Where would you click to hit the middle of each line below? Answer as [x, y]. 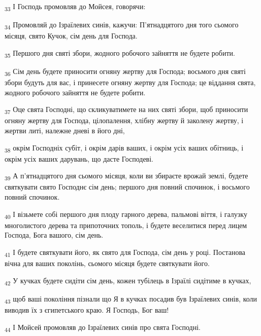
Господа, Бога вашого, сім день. [54, 235]
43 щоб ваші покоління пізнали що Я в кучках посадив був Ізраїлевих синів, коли [131, 299]
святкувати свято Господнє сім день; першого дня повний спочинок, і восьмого [127, 187]
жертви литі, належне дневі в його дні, [65, 130]
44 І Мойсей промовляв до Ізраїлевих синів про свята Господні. [103, 327]
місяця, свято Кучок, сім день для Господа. [71, 36]
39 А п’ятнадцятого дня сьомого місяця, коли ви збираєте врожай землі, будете [126, 176]
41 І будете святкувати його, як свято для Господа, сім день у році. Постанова [125, 252]
